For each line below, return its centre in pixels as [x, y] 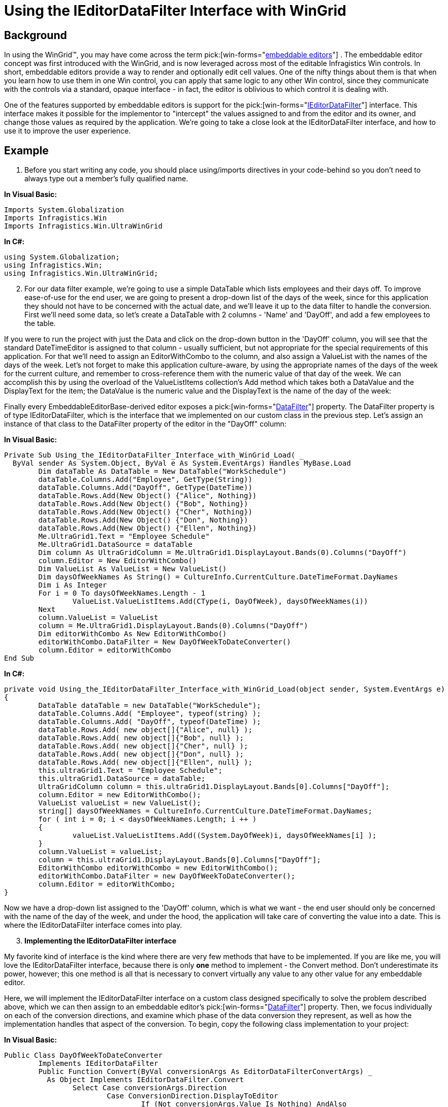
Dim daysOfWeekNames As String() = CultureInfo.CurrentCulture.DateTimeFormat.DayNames [218, 577]
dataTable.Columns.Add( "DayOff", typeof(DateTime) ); [150, 722]
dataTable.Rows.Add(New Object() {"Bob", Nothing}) [143, 504]
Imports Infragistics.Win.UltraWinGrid [83, 226]
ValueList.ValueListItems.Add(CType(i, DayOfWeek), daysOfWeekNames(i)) [220, 601]
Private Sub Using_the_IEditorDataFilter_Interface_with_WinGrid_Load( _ [154, 455]
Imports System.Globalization [64, 210]
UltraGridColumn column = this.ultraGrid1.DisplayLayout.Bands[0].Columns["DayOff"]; [214, 787]
